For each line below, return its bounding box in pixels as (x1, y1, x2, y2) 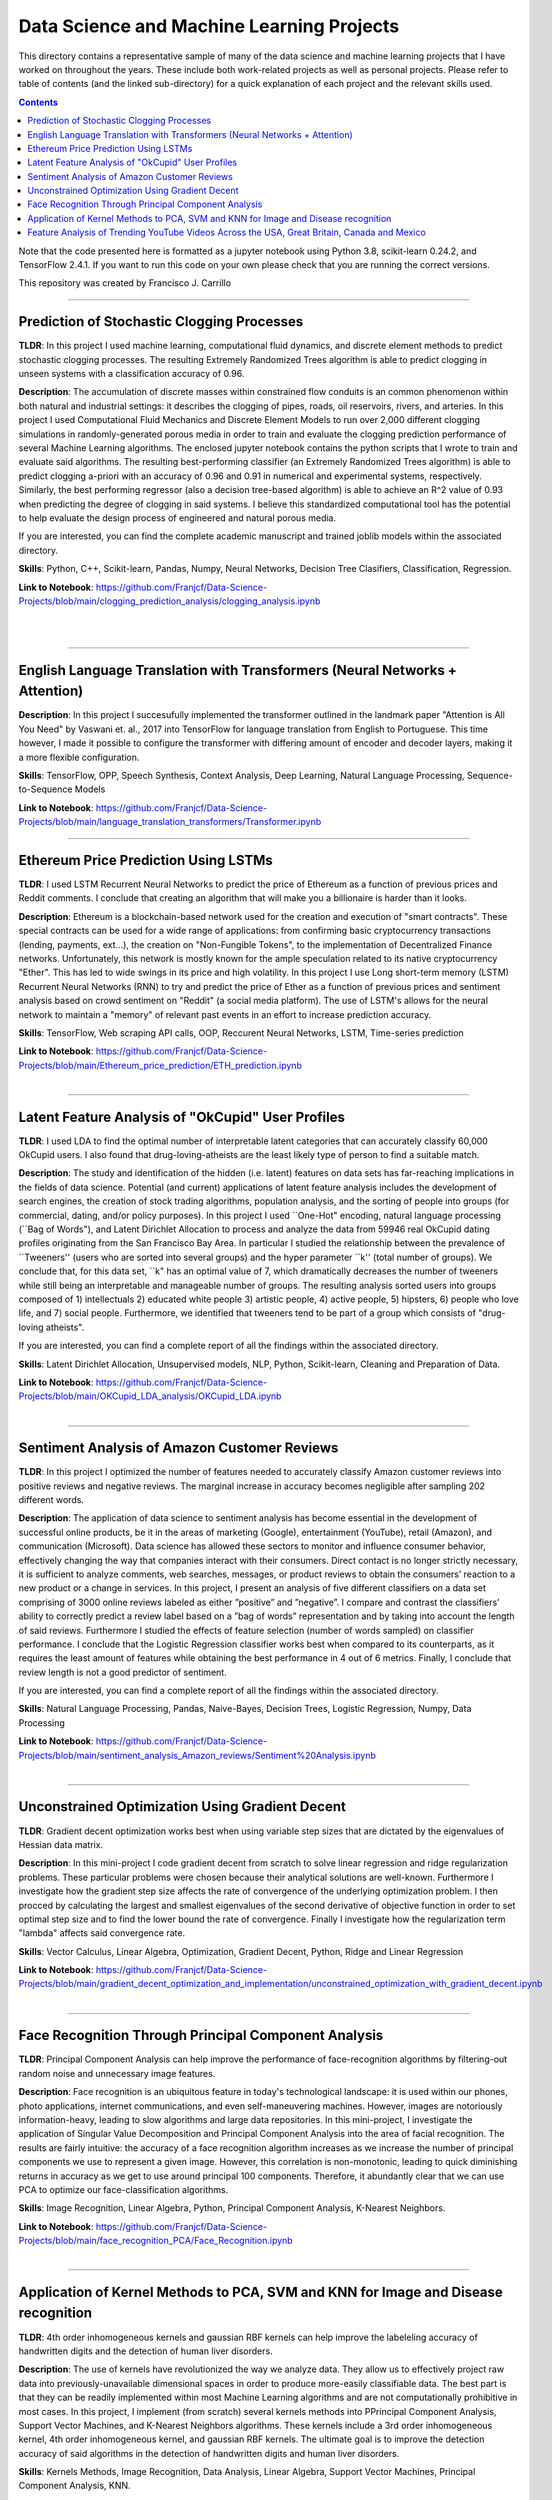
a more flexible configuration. (18, 751, 140, 763)
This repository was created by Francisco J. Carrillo (18, 277, 232, 289)
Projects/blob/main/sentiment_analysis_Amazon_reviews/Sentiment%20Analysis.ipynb (18, 1749, 377, 1761)
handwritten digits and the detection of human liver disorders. (18, 2345, 274, 2357)
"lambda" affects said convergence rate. (18, 1927, 185, 1939)
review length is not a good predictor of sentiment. (18, 1666, 227, 1678)
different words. (18, 1494, 85, 1506)
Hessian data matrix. (18, 1838, 104, 1850)
